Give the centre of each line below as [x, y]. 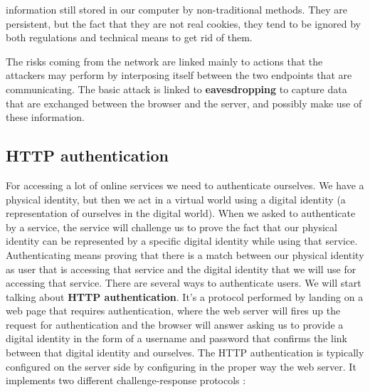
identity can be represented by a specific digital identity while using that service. [182, 241]
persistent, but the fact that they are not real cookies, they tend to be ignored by [183, 23]
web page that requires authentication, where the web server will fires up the [173, 311]
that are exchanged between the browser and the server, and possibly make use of [184, 103]
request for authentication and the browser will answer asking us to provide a [175, 324]
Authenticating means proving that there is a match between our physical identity [185, 254]
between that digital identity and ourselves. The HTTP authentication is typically [185, 353]
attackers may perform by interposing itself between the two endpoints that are [179, 75]
